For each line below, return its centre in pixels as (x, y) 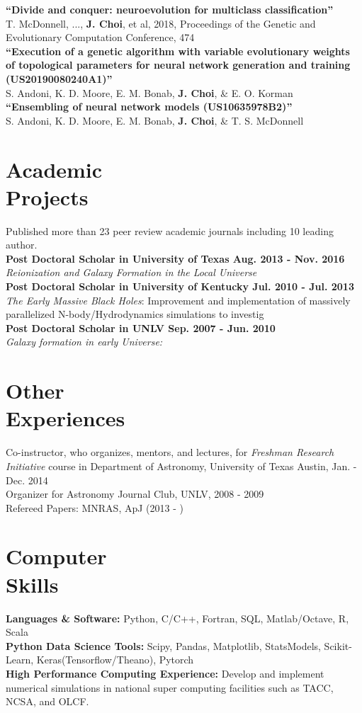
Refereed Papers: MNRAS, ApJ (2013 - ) (95, 507)
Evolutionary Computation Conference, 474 (100, 37)
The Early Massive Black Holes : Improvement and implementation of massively (178, 300)
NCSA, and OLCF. (47, 701)
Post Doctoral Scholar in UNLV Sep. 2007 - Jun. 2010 (141, 327)
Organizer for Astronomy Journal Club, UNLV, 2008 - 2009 (135, 494)
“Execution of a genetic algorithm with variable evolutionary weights (178, 51)
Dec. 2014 (27, 480)
